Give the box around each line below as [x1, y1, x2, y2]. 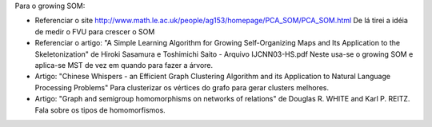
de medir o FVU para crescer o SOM [34, 26, 155, 36]
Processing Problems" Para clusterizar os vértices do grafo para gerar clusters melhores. [34, 82, 330, 92]
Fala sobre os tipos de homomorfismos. [34, 105, 166, 115]
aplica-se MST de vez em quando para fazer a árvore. [34, 60, 214, 69]
